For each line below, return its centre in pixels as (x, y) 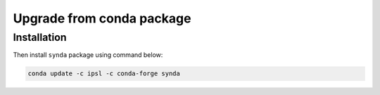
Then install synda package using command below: (88, 55)
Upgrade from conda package (102, 18)
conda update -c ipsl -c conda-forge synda (104, 74)
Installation (40, 37)
